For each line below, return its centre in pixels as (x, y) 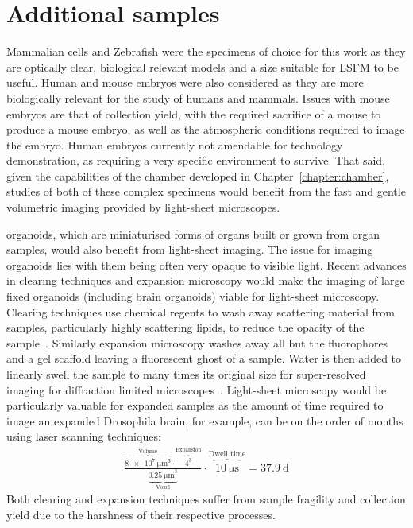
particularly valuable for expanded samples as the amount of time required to (195, 405)
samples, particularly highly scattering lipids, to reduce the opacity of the (185, 327)
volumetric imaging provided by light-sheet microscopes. (143, 207)
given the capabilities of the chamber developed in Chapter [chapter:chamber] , (198, 175)
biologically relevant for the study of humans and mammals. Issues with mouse (198, 97)
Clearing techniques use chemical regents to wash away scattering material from (201, 311)
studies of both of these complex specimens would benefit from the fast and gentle (206, 191)
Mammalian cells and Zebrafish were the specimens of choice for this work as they (206, 51)
